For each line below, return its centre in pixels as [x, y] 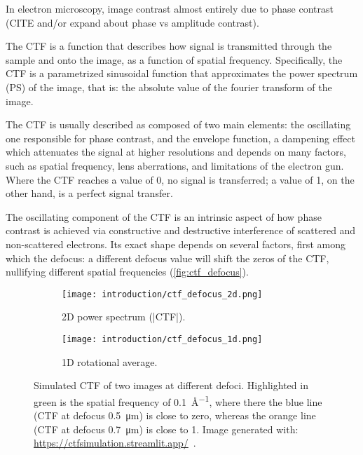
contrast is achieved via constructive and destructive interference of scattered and [181, 230]
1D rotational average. [110, 361]
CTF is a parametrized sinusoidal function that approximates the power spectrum [182, 73]
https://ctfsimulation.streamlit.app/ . [115, 443]
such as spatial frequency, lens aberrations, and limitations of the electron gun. [175, 165]
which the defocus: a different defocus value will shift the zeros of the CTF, [167, 258]
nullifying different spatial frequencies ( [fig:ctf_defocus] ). [127, 272]
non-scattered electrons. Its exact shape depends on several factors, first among [176, 244]
